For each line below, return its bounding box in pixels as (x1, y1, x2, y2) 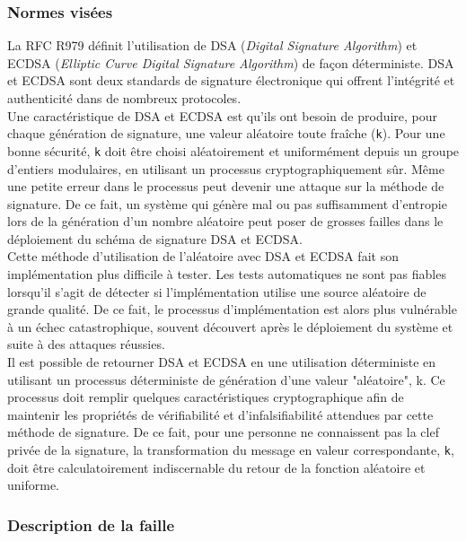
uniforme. (7, 476, 60, 494)
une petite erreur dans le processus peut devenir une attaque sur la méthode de (7, 177, 444, 196)
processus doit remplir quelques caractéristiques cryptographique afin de (7, 388, 404, 406)
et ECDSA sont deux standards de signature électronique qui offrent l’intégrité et (7, 71, 455, 90)
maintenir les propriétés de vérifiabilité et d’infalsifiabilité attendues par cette (7, 405, 434, 423)
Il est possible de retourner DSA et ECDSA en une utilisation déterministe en (7, 353, 436, 371)
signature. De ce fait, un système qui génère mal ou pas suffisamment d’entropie (7, 194, 447, 213)
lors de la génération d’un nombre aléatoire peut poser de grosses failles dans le (7, 212, 444, 231)
